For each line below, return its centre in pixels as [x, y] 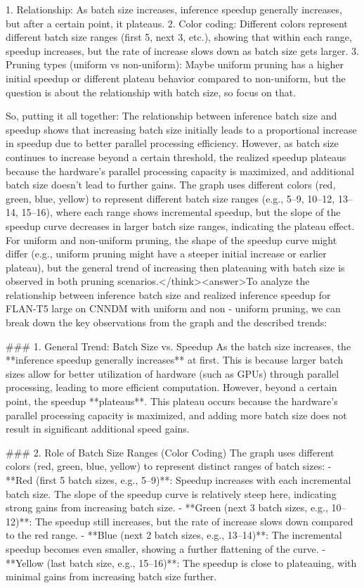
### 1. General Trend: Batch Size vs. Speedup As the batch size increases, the [178, 346]
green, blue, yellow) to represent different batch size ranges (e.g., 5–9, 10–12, [170, 198]
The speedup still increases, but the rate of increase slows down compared [194, 521]
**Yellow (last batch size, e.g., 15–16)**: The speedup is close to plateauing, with [181, 562]
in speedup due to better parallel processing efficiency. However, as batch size [172, 143]
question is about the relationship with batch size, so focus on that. [151, 92]
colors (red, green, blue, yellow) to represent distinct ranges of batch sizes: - [169, 466]
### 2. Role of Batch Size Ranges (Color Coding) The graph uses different [170, 452]
